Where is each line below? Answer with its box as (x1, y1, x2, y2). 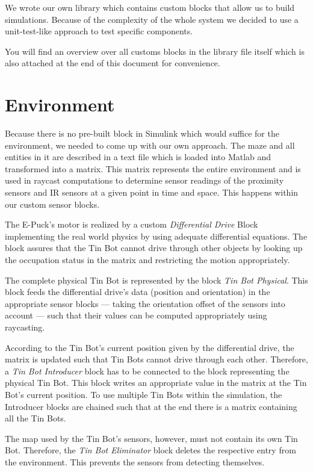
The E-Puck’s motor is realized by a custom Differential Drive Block (5, 218, 258, 231)
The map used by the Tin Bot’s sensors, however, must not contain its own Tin (5, 432, 298, 444)
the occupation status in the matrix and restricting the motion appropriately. (5, 253, 290, 266)
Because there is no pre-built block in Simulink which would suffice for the (5, 127, 279, 140)
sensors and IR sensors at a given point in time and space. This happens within (5, 186, 299, 199)
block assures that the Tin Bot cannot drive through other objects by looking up (5, 241, 303, 254)
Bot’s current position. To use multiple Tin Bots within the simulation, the (5, 388, 282, 400)
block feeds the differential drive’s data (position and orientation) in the (5, 285, 270, 298)
